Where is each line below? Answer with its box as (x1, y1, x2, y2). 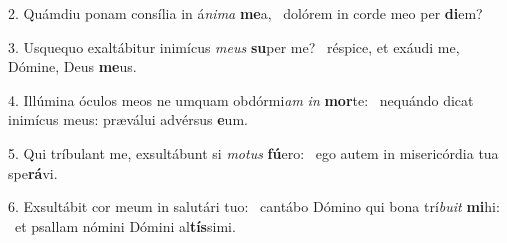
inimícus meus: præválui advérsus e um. (8, 109, 248, 130)
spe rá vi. (8, 162, 58, 183)
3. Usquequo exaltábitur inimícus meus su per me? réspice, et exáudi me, (8, 36, 460, 57)
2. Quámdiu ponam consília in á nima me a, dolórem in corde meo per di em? (8, 3, 483, 23)
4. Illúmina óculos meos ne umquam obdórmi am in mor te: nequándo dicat (8, 89, 474, 110)
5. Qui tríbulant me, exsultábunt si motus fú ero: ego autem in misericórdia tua (8, 142, 499, 163)
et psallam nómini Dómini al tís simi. (14, 215, 236, 236)
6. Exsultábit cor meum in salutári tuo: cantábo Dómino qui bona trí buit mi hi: (8, 196, 500, 217)
